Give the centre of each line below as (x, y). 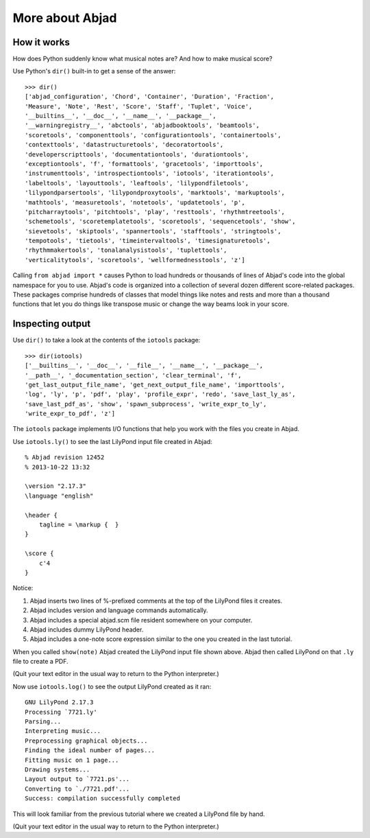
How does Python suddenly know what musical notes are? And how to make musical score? (143, 59)
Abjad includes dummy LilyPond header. (87, 629)
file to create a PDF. (40, 662)
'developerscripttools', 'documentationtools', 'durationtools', (137, 154)
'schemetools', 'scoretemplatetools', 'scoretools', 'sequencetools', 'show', (160, 222)
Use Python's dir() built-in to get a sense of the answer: (94, 71)
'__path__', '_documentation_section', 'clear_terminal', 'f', (133, 375)
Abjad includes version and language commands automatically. (119, 610)
